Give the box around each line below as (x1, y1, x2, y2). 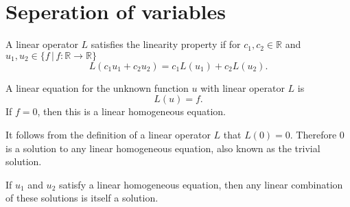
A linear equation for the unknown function (5, 80, 189, 95)
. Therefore (290, 127, 337, 141)
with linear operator (200, 80, 285, 95)
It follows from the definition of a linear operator (5, 127, 211, 141)
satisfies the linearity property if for (91, 37, 241, 51)
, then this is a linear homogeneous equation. (37, 104, 226, 119)
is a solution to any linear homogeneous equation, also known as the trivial (5, 141, 320, 155)
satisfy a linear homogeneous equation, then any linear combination (58, 177, 343, 191)
